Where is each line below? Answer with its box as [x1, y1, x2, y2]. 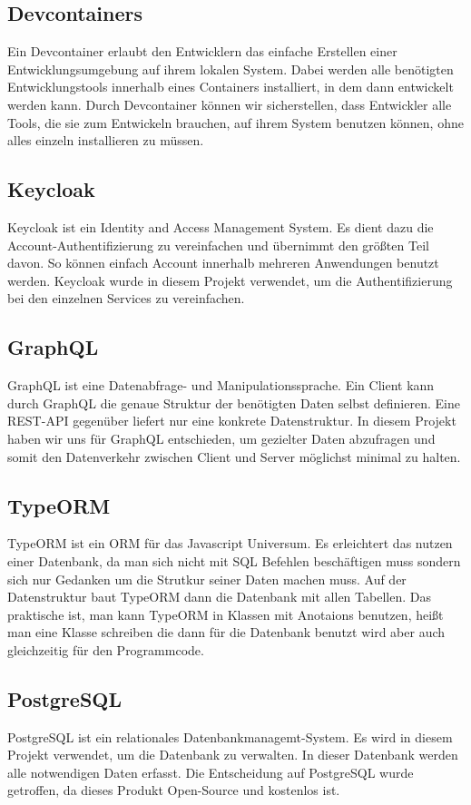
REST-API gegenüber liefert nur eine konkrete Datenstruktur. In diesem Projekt [7, 411, 456, 430]
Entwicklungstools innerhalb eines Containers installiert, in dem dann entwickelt [7, 77, 454, 96]
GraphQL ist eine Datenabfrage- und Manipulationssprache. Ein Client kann [7, 376, 435, 395]
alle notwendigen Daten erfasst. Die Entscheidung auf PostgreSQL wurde [7, 762, 414, 781]
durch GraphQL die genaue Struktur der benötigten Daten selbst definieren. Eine [7, 393, 460, 412]
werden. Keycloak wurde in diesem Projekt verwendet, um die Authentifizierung [7, 270, 453, 290]
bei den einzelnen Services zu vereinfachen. [7, 289, 245, 308]
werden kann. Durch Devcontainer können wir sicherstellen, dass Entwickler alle [7, 94, 452, 113]
